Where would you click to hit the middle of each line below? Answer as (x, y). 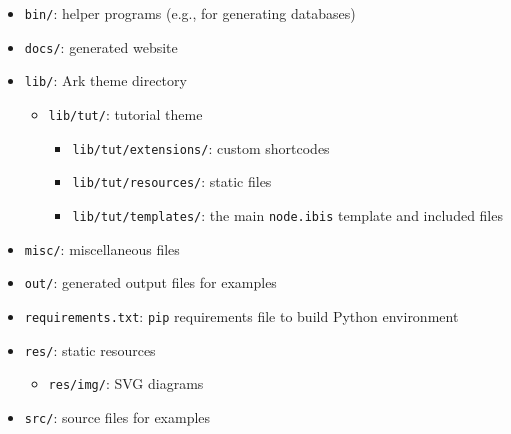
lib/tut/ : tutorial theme (125, 113)
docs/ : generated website (101, 46)
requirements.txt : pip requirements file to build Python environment (241, 315)
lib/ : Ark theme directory (105, 80)
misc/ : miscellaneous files (102, 248)
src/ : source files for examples (117, 416)
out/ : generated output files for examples (150, 282)
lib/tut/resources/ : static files (172, 181)
